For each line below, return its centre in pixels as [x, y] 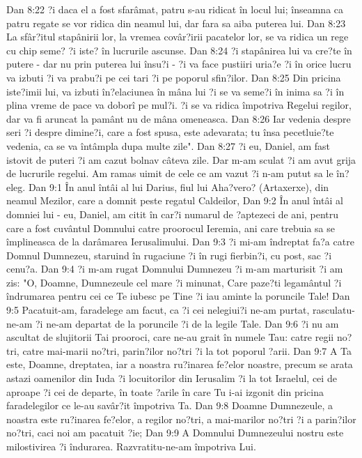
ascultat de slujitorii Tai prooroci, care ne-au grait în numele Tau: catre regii [170, 337]
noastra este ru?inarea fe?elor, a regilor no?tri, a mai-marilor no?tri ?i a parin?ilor [181, 419]
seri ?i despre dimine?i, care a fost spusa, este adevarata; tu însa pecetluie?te [170, 132]
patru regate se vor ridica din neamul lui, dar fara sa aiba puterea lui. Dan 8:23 [176, 23]
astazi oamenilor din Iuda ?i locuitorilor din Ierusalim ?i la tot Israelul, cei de [172, 378]
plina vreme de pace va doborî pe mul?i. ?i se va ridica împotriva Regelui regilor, [179, 105]
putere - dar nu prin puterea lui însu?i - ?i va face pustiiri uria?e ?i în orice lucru [179, 64]
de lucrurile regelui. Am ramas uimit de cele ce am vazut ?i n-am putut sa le [170, 173]
